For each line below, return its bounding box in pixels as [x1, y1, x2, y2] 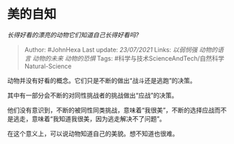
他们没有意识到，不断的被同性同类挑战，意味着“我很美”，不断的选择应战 [7, 106, 215, 114]
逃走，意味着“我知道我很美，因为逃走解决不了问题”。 [13, 114, 166, 122]
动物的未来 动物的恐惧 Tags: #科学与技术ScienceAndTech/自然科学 [32, 54, 225, 63]
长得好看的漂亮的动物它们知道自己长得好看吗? [7, 31, 140, 39]
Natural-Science [24, 62, 72, 70]
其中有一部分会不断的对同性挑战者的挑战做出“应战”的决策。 [7, 91, 178, 99]
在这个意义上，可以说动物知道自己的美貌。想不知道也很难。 [7, 129, 179, 138]
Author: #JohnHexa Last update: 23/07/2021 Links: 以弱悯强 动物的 [24, 45, 218, 54]
